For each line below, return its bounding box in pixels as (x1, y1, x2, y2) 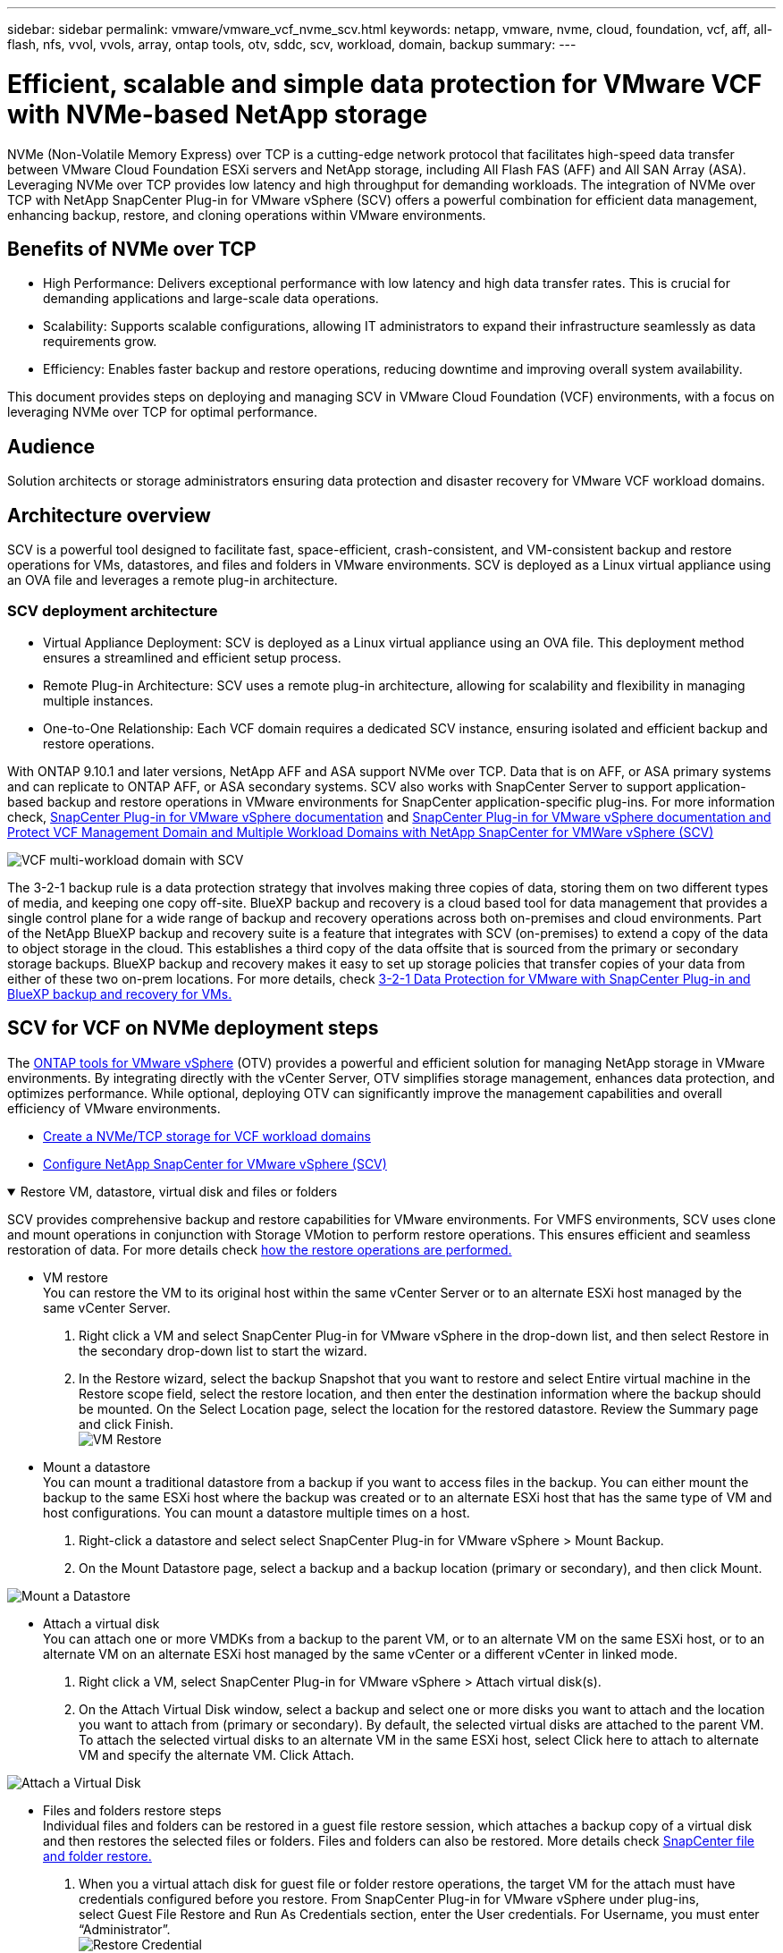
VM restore (43, 1269, 108, 1285)
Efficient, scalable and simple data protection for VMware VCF (7, 68, 762, 99)
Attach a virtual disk (43, 1615, 160, 1631)
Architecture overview (7, 503, 211, 527)
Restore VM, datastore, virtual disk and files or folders (20, 1183, 338, 1199)
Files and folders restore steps (43, 1802, 222, 1818)
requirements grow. (43, 334, 157, 350)
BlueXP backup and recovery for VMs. (7, 985, 232, 1002)
